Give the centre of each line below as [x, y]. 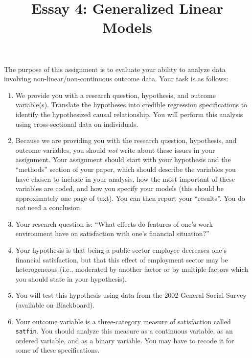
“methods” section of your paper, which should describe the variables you [126, 169]
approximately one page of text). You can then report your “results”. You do [130, 198]
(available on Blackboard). [55, 305]
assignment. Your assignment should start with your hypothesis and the [123, 159]
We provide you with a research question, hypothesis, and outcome [115, 95]
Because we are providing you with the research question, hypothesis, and [126, 140]
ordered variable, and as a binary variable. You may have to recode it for [125, 340]
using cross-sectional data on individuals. [77, 124]
